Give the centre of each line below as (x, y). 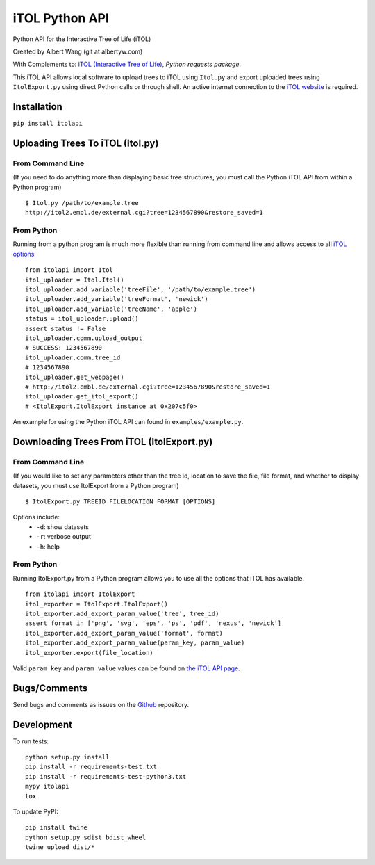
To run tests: (31, 741)
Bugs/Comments (50, 688)
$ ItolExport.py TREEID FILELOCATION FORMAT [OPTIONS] (120, 502)
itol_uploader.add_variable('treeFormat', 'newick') (117, 299)
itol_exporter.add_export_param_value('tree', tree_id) (122, 613)
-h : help (48, 547)
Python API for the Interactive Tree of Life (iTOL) (82, 39)
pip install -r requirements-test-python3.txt (106, 776)
